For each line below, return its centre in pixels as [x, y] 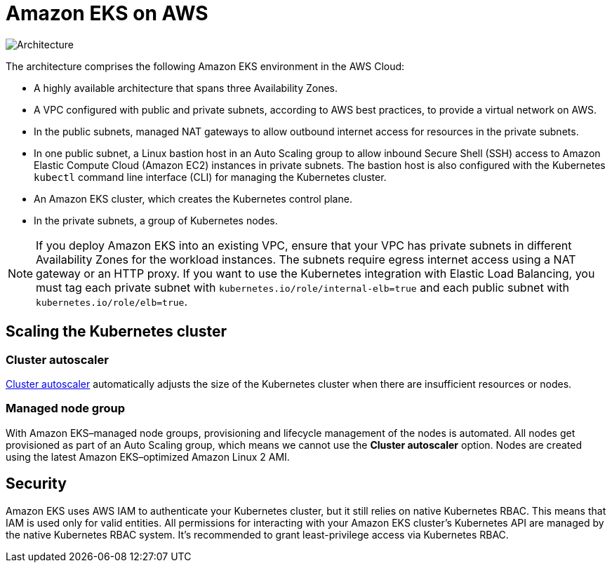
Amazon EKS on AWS [107, 13]
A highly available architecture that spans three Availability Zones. [186, 88]
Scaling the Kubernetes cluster [117, 332]
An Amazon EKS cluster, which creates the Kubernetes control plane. [193, 198]
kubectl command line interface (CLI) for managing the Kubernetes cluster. [210, 177]
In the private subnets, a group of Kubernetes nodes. [156, 220]
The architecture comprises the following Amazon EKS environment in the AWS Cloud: [205, 66]
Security [36, 484]
